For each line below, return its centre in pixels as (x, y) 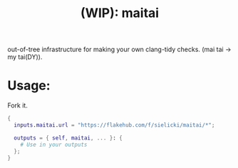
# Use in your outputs (54, 145)
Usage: (29, 86)
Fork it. (18, 105)
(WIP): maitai (120, 13)
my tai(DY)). (25, 57)
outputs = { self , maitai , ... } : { (68, 138)
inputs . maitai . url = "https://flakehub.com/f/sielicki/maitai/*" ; (114, 125)
